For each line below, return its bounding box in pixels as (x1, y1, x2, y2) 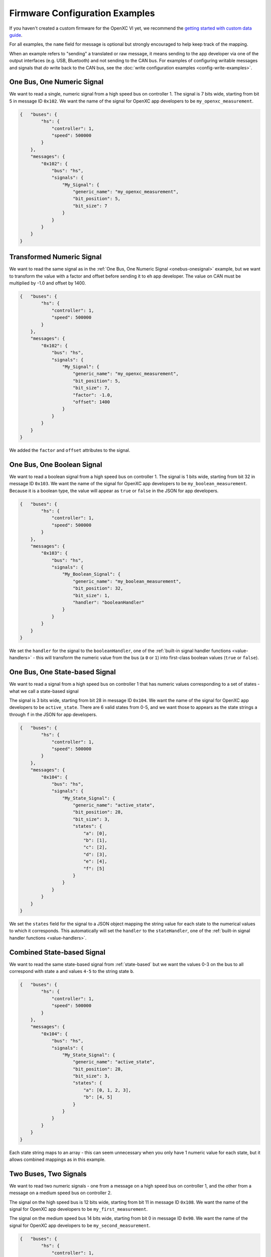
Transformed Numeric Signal (9, 253, 102, 261)
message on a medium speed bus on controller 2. (9, 1190, 112, 1196)
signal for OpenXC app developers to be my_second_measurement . (9, 1222, 151, 1228)
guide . (9, 32, 23, 38)
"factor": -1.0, (73, 392, 113, 398)
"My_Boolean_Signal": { (62, 571, 120, 577)
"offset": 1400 (73, 399, 110, 405)
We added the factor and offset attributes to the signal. (9, 447, 130, 453)
